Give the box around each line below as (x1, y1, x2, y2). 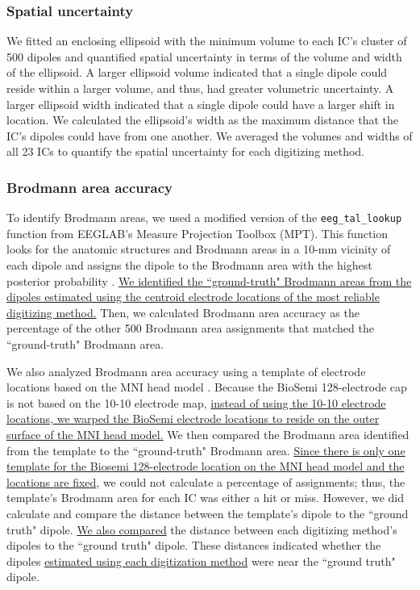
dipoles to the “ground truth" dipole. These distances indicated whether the (6, 537, 381, 554)
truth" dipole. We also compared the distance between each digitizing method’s (6, 521, 397, 538)
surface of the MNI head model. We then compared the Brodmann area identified (6, 425, 410, 442)
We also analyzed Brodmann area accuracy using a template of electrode (6, 362, 366, 379)
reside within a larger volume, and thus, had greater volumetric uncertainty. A (6, 80, 394, 96)
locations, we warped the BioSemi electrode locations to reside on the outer (6, 410, 380, 427)
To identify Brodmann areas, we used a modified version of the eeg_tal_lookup (6, 209, 402, 226)
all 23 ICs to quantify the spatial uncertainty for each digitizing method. (6, 143, 364, 160)
